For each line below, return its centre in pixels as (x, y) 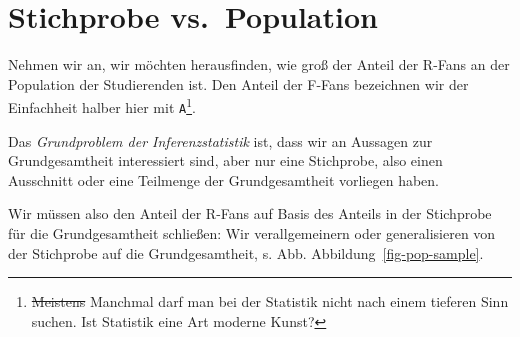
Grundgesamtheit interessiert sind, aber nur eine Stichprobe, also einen (225, 160)
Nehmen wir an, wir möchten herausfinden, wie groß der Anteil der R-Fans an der (259, 64)
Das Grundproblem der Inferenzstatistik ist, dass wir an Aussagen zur (220, 140)
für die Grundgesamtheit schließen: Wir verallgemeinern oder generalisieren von (252, 233)
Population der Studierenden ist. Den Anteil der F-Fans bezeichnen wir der (238, 83)
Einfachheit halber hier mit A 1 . (102, 105)
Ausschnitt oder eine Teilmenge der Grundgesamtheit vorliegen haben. (223, 179)
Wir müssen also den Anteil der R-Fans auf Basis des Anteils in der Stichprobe (250, 213)
